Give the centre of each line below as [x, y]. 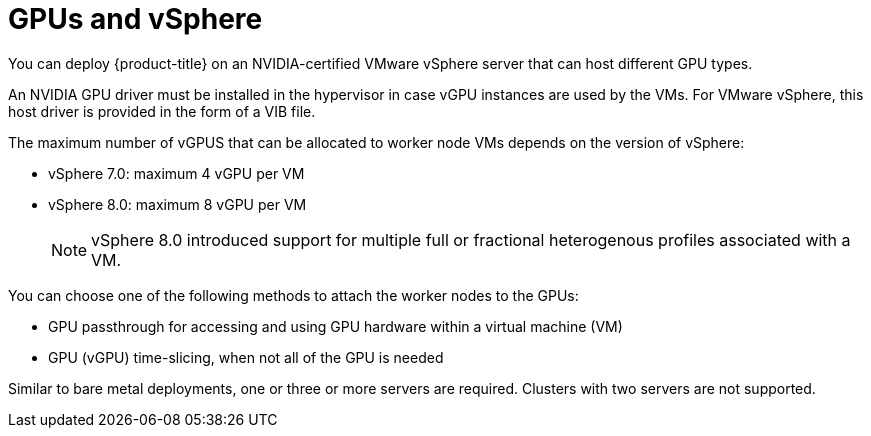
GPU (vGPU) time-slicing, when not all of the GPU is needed [246, 357]
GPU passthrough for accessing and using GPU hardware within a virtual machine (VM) [335, 326]
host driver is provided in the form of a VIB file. [162, 111]
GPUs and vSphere [135, 19]
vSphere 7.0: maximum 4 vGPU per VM [176, 173]
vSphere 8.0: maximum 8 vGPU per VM [177, 204]
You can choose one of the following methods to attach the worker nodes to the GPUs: [293, 295]
